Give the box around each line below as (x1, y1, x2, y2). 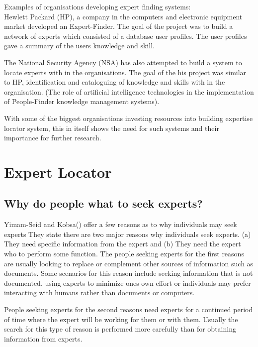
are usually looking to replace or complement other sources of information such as (4, 258, 254, 268)
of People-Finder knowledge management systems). (4, 96, 160, 107)
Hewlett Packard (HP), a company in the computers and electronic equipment (4, 11, 243, 21)
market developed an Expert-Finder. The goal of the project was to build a (4, 21, 233, 31)
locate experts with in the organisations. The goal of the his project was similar (4, 67, 247, 77)
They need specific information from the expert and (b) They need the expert (4, 238, 241, 249)
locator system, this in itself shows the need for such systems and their (4, 122, 219, 133)
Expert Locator (4, 161, 112, 182)
